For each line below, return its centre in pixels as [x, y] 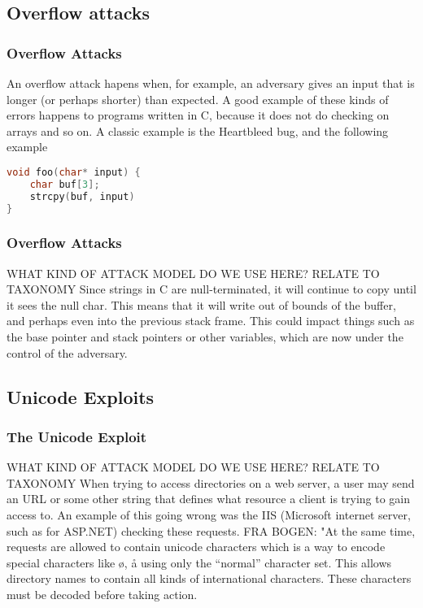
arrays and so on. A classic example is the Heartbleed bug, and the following [198, 130]
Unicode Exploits [81, 396]
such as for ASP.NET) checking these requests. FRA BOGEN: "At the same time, [211, 530]
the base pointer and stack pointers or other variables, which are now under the [205, 337]
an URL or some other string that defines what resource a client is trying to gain [209, 499]
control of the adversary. [67, 352]
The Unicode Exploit [77, 436]
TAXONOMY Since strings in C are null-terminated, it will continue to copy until [211, 289]
